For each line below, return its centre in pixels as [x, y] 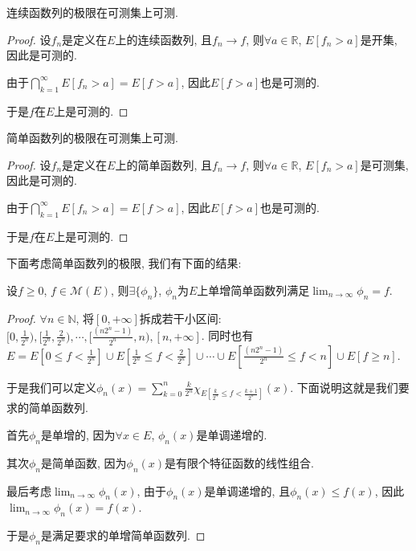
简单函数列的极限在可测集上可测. [92, 138]
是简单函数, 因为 [84, 462]
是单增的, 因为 [78, 434]
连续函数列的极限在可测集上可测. [92, 12]
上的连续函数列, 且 [164, 39]
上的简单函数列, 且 [164, 164]
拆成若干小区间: [180, 318]
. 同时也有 [227, 335]
